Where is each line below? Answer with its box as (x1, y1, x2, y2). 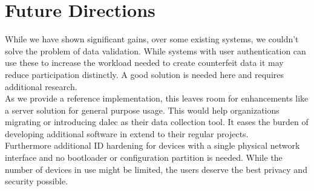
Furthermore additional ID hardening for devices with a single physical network (5, 139, 300, 152)
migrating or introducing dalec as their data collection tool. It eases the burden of (5, 115, 309, 128)
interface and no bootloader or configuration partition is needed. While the (5, 151, 283, 164)
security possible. (5, 175, 68, 187)
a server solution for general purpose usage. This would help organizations (5, 103, 280, 116)
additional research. (5, 80, 77, 92)
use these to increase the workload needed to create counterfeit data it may (5, 56, 284, 69)
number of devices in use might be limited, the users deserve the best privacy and (5, 163, 307, 175)
